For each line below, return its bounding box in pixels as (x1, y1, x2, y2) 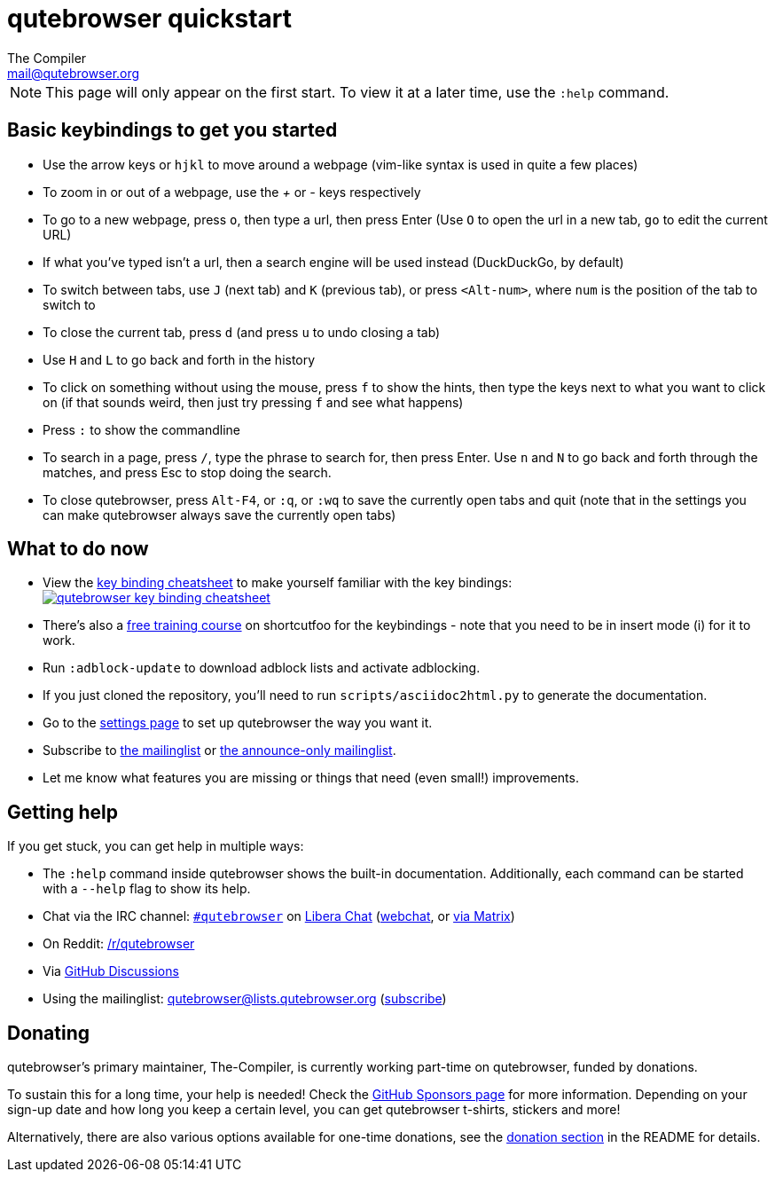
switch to (43, 296, 96, 312)
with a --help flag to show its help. (43, 881, 251, 897)
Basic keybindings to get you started (7, 119, 338, 142)
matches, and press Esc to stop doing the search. (43, 464, 332, 480)
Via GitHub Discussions (43, 963, 179, 979)
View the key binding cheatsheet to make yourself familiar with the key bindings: (43, 575, 513, 591)
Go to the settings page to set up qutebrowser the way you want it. (43, 715, 433, 731)
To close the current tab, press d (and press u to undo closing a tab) (43, 324, 441, 340)
